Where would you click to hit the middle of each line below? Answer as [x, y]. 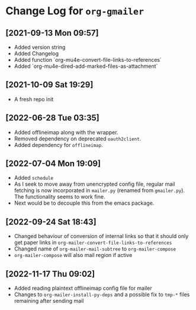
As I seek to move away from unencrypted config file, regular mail [94, 184]
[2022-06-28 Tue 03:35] [52, 118]
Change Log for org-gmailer [75, 11]
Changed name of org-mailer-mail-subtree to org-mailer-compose [95, 249]
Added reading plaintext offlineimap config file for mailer [83, 288]
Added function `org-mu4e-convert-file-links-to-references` [88, 60]
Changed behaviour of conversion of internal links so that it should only [101, 236]
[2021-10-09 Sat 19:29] [49, 85]
